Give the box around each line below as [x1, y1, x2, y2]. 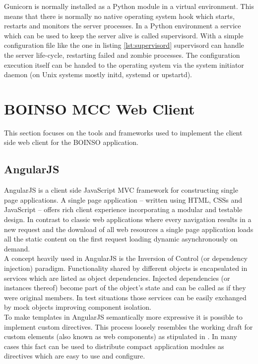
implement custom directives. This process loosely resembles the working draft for [4, 321, 253, 332]
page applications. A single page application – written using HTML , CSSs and [4, 194, 243, 205]
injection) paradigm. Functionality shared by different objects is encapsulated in [4, 263, 248, 273]
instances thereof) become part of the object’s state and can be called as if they [4, 282, 246, 293]
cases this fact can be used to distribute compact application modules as [4, 341, 224, 351]
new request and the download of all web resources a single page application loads [4, 224, 254, 234]
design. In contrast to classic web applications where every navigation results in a [4, 214, 252, 225]
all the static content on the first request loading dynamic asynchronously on [4, 234, 238, 244]
